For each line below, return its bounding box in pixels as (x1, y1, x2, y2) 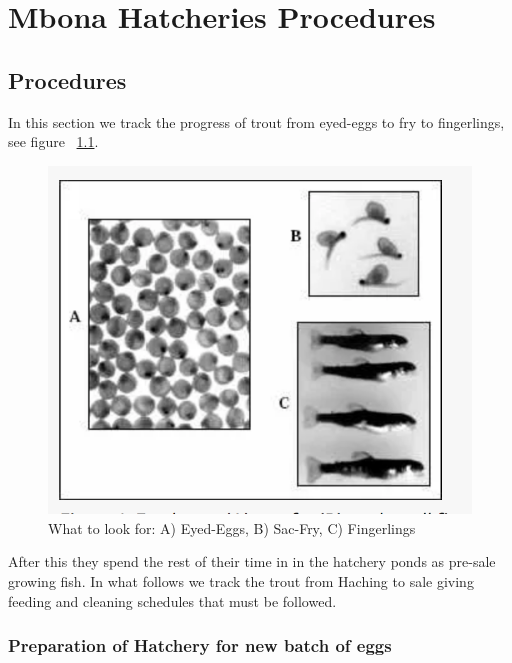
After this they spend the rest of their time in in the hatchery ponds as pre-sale (8, 551, 496, 572)
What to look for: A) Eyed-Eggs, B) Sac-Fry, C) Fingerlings (48, 517, 416, 538)
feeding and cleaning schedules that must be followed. (8, 590, 337, 611)
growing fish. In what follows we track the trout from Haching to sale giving (8, 571, 474, 592)
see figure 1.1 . (8, 131, 99, 152)
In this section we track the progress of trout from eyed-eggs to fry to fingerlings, (8, 111, 505, 132)
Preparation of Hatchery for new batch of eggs (8, 633, 392, 658)
